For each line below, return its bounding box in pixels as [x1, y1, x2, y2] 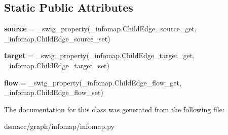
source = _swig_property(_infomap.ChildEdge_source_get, [4, 23, 197, 34]
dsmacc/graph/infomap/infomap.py [4, 121, 115, 131]
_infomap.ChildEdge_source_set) [4, 33, 110, 43]
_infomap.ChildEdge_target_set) [4, 60, 110, 70]
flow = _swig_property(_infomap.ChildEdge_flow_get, [4, 77, 181, 87]
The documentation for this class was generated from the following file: [4, 104, 224, 114]
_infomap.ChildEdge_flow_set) [4, 87, 103, 98]
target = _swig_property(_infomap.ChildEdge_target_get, [4, 50, 195, 61]
